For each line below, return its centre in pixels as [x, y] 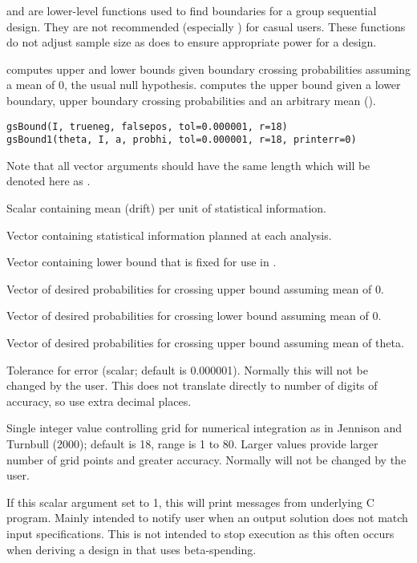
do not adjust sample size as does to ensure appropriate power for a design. [192, 42]
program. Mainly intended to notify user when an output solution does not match [207, 518]
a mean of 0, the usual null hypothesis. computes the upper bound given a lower [204, 85]
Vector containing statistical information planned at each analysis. [169, 235]
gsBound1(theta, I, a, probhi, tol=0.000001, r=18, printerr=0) [182, 140]
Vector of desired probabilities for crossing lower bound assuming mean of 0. [194, 316]
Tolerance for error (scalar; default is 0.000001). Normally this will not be [187, 369]
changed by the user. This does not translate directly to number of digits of [192, 385]
